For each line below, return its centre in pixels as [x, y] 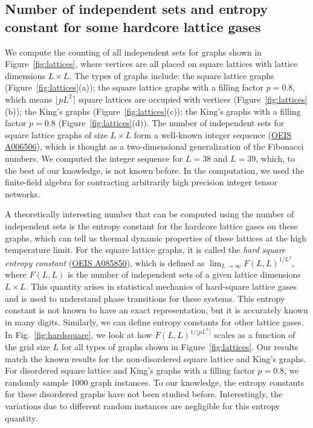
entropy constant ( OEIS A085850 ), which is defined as [105, 262]
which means [29, 99]
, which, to [276, 158]
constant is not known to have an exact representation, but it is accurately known [156, 310]
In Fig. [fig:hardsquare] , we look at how [79, 335]
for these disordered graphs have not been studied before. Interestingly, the [144, 394]
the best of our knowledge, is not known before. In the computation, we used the [154, 170]
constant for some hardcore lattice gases [133, 26]
